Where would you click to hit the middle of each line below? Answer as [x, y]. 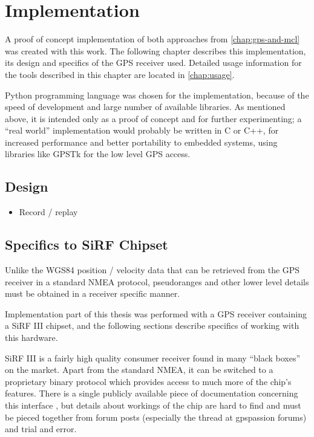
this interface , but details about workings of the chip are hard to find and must [153, 405]
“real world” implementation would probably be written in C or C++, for [142, 130]
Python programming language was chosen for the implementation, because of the [157, 95]
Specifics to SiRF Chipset [87, 244]
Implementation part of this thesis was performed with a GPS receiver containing [156, 313]
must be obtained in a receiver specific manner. [93, 293]
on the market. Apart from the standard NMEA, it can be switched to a [139, 370]
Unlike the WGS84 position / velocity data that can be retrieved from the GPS [152, 270]
